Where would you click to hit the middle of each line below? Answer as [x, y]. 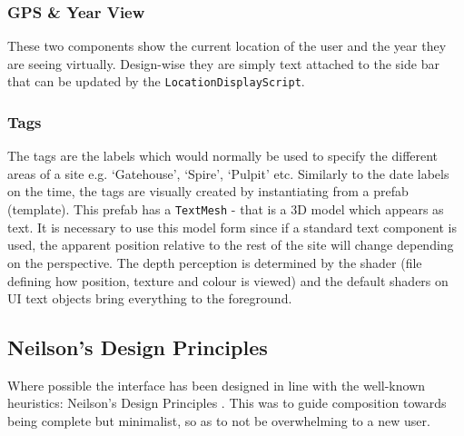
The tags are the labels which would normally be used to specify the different [223, 156]
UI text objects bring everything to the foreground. [150, 298]
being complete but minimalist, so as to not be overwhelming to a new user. [219, 421]
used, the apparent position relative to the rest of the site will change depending [231, 245]
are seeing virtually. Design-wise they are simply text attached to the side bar [223, 63]
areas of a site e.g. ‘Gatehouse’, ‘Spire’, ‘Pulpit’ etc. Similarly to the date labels [228, 173]
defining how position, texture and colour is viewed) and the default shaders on [228, 280]
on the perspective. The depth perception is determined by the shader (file [215, 262]
